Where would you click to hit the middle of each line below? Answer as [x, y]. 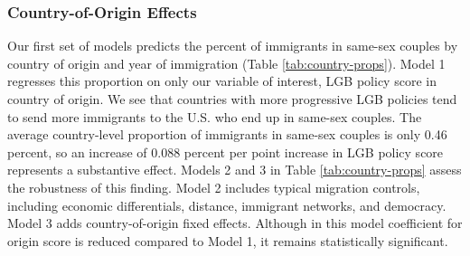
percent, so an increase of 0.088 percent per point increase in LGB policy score [226, 152]
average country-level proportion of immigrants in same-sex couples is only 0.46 [227, 134]
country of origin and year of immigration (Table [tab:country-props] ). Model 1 [226, 63]
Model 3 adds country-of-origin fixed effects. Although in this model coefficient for [235, 223]
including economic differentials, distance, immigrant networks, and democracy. [227, 205]
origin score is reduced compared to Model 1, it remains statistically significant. [228, 240]
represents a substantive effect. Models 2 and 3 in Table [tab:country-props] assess [235, 170]
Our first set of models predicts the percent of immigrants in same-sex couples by [233, 46]
